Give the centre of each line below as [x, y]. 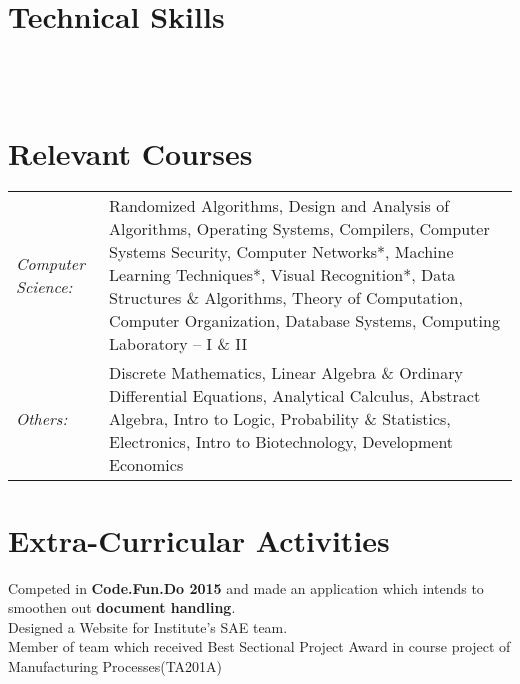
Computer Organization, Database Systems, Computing [304, 321]
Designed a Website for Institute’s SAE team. [148, 626]
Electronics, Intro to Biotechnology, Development [281, 442]
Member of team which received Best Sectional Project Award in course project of [259, 646]
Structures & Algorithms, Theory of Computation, [286, 298]
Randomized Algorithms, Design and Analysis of [279, 206]
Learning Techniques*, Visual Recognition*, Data [282, 275]
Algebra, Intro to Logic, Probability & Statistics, [280, 419]
